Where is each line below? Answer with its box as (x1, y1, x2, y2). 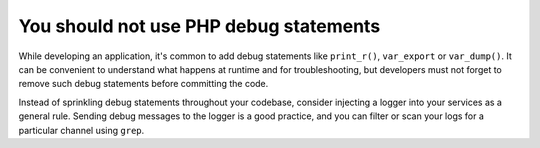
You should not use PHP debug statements (18, 15, 381, 37)
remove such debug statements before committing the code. (18, 78, 269, 90)
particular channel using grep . (18, 124, 145, 136)
